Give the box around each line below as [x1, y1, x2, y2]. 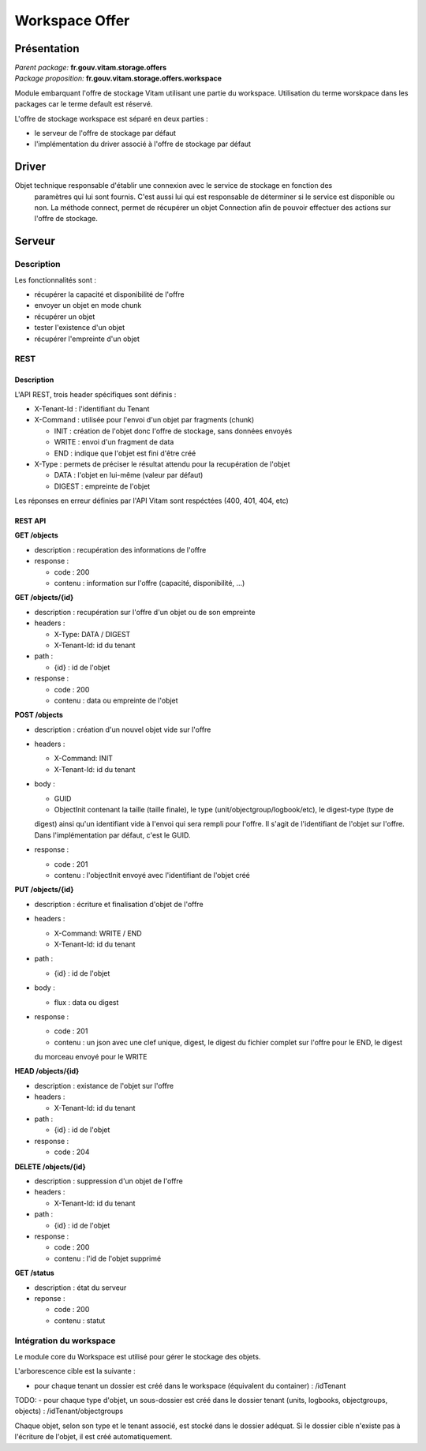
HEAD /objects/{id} [14, 1067, 80, 1076]
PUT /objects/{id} [14, 885, 74, 894]
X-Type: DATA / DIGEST [54, 629, 131, 639]
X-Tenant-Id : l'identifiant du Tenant [34, 403, 150, 414]
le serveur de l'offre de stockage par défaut [34, 129, 177, 138]
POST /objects [14, 711, 63, 720]
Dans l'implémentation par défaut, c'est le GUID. [34, 830, 191, 840]
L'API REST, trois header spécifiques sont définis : [14, 389, 177, 399]
